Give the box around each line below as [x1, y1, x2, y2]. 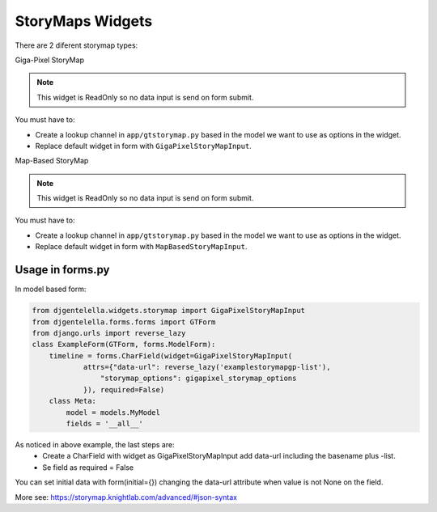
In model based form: [15, 284, 87, 294]
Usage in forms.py [15, 263, 110, 277]
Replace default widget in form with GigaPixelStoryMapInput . [35, 141, 252, 150]
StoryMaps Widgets [15, 12, 153, 30]
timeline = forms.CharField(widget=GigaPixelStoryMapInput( [49, 351, 293, 360]
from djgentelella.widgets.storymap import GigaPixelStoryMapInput [32, 306, 306, 315]
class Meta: [49, 396, 97, 406]
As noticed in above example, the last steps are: [15, 440, 175, 450]
